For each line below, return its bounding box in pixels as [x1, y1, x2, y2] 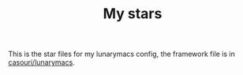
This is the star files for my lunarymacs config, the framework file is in [8, 49, 235, 59]
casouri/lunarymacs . [8, 58, 75, 67]
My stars [103, 5, 163, 23]
